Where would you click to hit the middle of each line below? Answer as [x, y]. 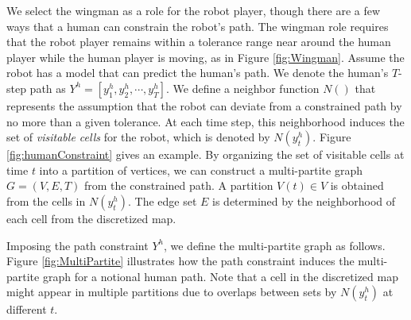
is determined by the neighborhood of [304, 200]
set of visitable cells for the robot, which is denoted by [138, 137]
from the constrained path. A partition [178, 185]
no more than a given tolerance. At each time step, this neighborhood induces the [205, 121]
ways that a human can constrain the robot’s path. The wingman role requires [198, 26]
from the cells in [46, 200]
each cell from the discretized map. [91, 218]
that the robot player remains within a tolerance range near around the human [199, 42]
